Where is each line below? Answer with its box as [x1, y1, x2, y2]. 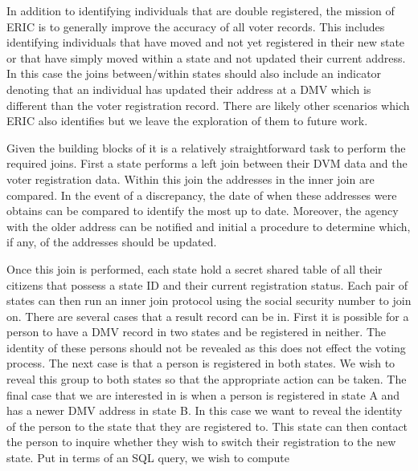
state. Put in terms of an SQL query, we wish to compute [6, 449, 289, 466]
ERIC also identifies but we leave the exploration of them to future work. [6, 112, 368, 129]
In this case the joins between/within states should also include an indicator [6, 65, 382, 82]
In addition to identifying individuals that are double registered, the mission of [6, 2, 395, 18]
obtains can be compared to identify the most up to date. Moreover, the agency [6, 202, 399, 219]
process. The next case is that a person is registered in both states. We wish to [6, 355, 395, 372]
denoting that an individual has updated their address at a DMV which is [6, 80, 371, 97]
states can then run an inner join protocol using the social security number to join [6, 292, 412, 309]
